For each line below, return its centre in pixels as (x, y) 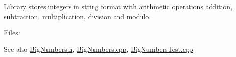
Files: (12, 32)
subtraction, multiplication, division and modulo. (78, 16)
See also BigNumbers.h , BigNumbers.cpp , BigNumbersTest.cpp (99, 48)
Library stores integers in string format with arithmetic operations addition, (118, 6)
